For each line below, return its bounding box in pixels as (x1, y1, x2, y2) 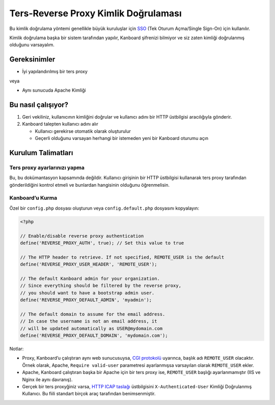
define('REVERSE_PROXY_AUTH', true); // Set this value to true (20, 240, 184, 246)
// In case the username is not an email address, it (20, 319, 157, 324)
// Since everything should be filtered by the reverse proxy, (20, 283, 182, 288)
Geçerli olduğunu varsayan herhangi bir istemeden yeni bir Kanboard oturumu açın (35, 135, 209, 141)
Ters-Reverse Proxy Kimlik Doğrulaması (9, 8, 182, 19)
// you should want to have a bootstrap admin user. (20, 290, 155, 296)
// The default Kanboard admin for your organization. (20, 275, 160, 281)
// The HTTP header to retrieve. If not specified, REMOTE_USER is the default (20, 254, 225, 260)
